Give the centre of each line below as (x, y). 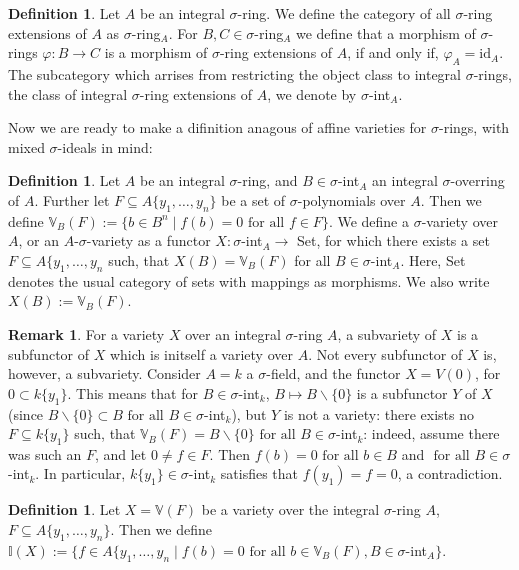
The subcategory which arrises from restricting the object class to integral (234, 73)
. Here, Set (433, 259)
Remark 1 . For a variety (86, 333)
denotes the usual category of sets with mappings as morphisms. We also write (249, 280)
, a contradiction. (450, 473)
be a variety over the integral (290, 509)
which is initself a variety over (201, 353)
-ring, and (267, 180)
